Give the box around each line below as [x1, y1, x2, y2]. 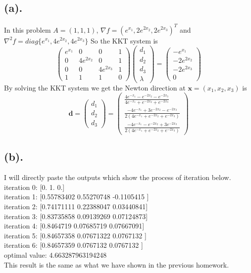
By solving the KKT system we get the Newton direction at [4, 82, 186, 92]
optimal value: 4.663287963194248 [4, 249, 107, 260]
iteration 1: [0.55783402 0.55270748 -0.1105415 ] [4, 191, 149, 202]
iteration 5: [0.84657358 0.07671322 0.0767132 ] [4, 230, 147, 240]
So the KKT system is [90, 35, 158, 45]
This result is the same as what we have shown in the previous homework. [4, 259, 229, 270]
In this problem [4, 24, 51, 35]
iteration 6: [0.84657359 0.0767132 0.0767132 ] [4, 240, 143, 250]
